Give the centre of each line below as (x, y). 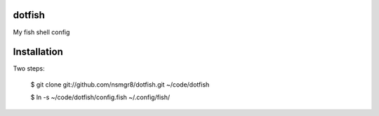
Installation (38, 52)
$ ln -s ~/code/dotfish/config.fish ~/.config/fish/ (100, 97)
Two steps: (29, 68)
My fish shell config (41, 32)
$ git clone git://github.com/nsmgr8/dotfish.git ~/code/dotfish (120, 85)
